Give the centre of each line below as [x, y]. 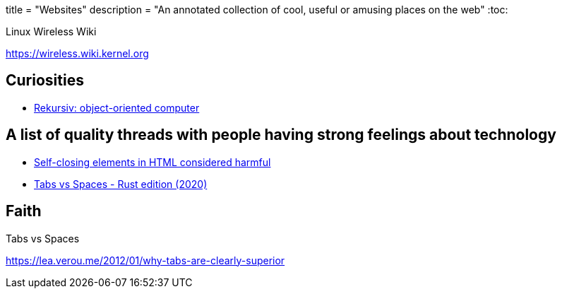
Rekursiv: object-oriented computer [117, 107]
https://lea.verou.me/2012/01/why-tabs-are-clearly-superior [145, 260]
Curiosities [45, 81]
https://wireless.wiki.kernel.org [77, 53]
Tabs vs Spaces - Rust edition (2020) [121, 184]
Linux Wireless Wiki [51, 31]
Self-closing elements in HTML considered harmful [153, 162]
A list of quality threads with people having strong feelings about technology [281, 135]
